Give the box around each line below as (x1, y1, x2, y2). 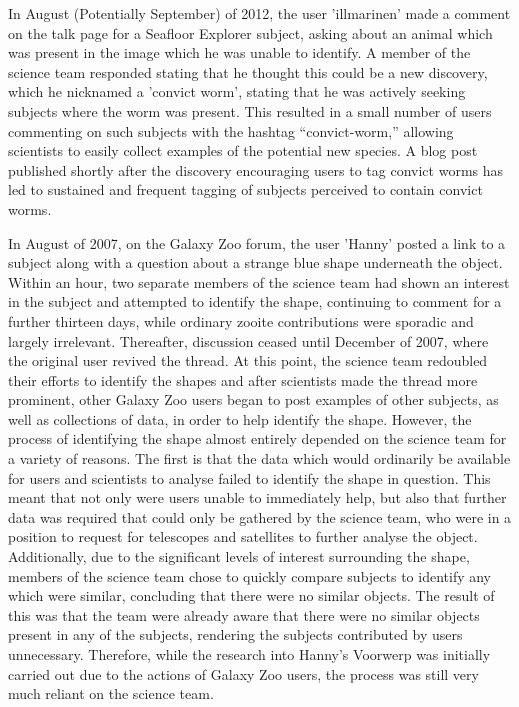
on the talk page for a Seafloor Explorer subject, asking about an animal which (8, 22, 493, 43)
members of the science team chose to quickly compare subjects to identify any (8, 565, 491, 586)
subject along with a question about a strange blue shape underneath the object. (8, 252, 503, 273)
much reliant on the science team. (8, 683, 214, 704)
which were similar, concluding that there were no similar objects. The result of (8, 585, 495, 606)
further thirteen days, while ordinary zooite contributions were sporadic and (8, 310, 474, 331)
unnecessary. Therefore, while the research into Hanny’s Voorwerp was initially (8, 644, 491, 664)
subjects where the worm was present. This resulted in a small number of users (8, 100, 492, 121)
